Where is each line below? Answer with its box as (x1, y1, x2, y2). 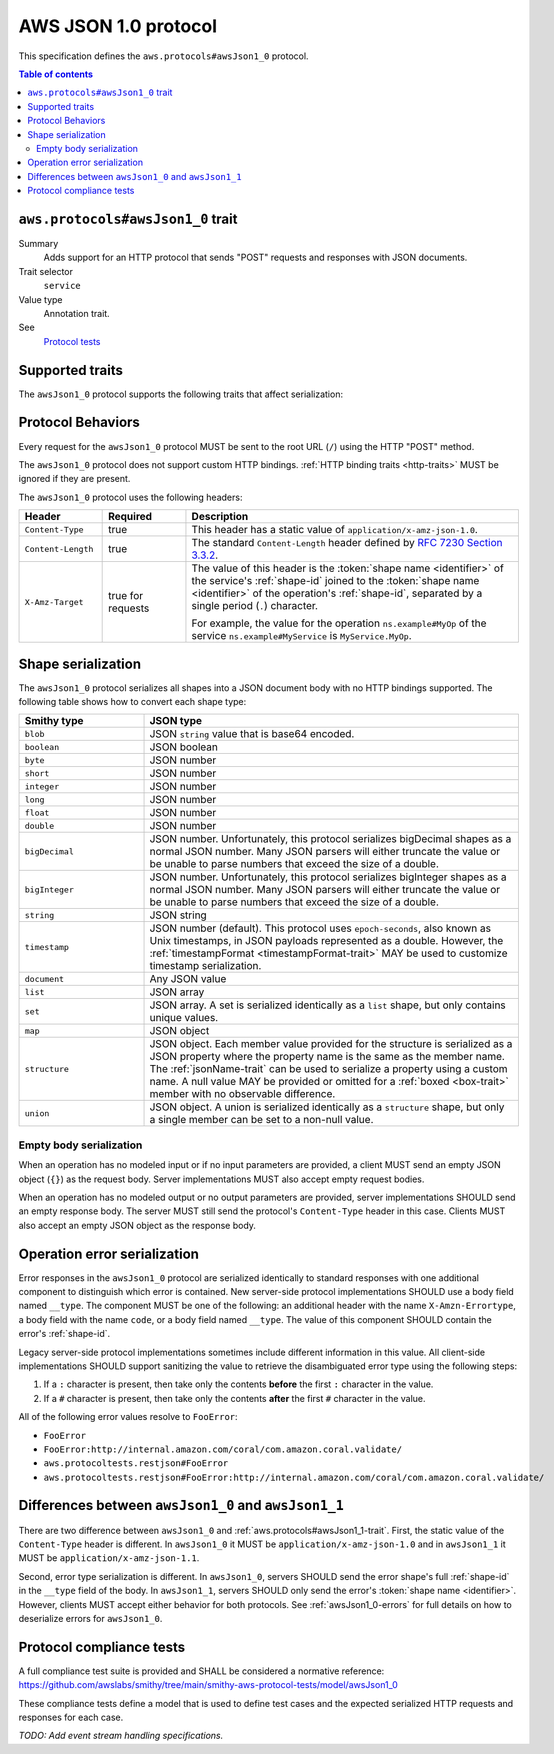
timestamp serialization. (149, 959, 262, 973)
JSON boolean (149, 740, 219, 754)
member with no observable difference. (149, 1087, 336, 1101)
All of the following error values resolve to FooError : (18, 1411, 239, 1423)
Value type (18, 293, 64, 305)
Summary (18, 237, 59, 249)
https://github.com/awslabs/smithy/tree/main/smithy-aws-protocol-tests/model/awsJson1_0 (18, 1679, 399, 1691)
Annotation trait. (43, 307, 110, 319)
